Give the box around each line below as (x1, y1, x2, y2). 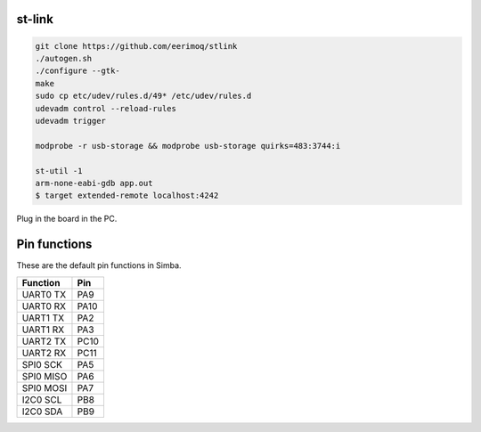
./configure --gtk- (35, 66, 120, 76)
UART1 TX (21, 312, 65, 324)
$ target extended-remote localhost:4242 (35, 191, 219, 200)
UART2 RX (21, 346, 67, 359)
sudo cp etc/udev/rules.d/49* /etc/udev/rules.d (35, 91, 252, 102)
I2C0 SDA (21, 405, 63, 418)
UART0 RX (21, 299, 67, 312)
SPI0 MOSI (21, 381, 68, 394)
